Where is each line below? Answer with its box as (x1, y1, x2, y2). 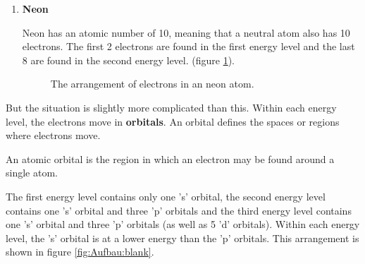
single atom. (6, 165, 58, 180)
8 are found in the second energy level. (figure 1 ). (22, 52, 235, 67)
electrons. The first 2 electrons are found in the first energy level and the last (22, 39, 355, 54)
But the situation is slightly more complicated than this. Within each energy (6, 100, 337, 114)
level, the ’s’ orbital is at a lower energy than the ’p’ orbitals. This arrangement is (6, 230, 359, 245)
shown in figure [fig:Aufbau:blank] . (6, 244, 154, 259)
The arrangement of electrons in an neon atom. (50, 76, 254, 91)
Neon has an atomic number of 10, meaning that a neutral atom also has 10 (22, 25, 350, 40)
